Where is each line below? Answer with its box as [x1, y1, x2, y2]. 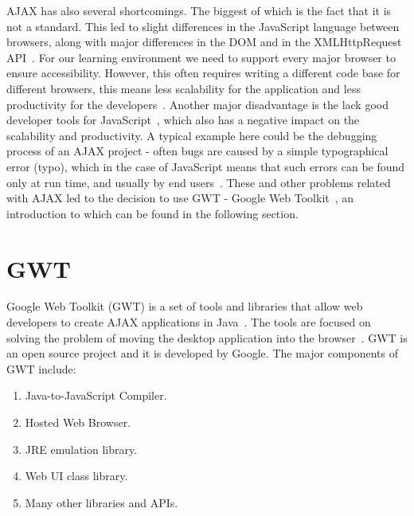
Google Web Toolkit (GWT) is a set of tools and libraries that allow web [6, 298, 363, 315]
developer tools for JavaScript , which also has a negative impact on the [6, 111, 360, 128]
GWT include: [6, 360, 76, 377]
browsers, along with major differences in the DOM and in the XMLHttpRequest [6, 33, 402, 50]
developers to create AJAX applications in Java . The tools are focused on [6, 314, 371, 330]
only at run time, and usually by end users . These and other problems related [6, 174, 391, 190]
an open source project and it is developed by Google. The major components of [6, 345, 398, 362]
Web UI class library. [25, 467, 128, 484]
